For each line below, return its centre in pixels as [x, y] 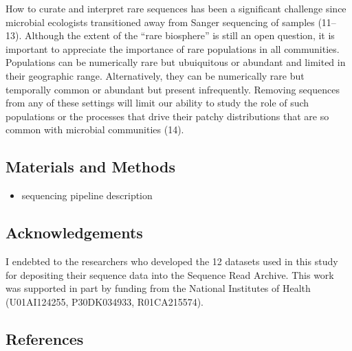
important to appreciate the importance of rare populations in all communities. [173, 48]
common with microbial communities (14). [95, 129]
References [45, 338]
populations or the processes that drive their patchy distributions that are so [167, 116]
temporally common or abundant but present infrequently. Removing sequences [173, 89]
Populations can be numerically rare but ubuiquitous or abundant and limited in [176, 62]
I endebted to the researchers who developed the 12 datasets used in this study [172, 261]
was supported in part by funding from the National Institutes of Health [158, 288]
